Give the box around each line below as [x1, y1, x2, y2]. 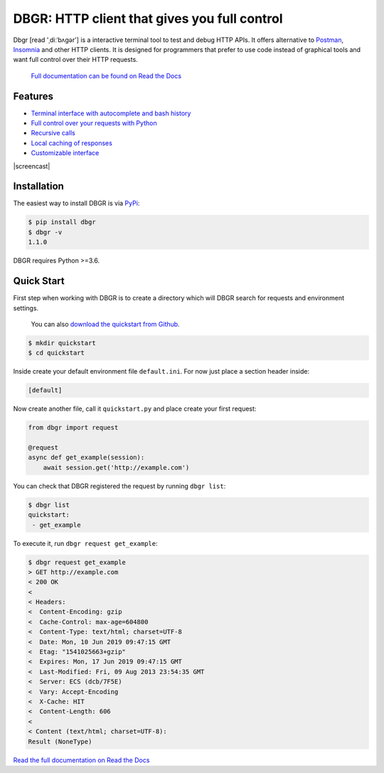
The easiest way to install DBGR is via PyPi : [13, 199, 140, 208]
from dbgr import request [28, 424, 119, 432]
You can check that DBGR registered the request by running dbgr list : [13, 481, 226, 490]
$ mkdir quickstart [28, 339, 96, 347]
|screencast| [13, 162, 50, 170]
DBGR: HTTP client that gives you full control [13, 11, 284, 26]
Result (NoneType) [28, 737, 92, 745]
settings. [13, 303, 39, 312]
